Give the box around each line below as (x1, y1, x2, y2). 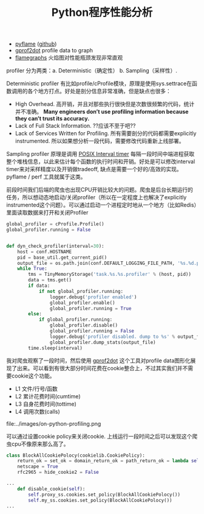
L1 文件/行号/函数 (15, 385, 58, 392)
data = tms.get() (28, 277, 72, 283)
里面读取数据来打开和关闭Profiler (6, 209, 89, 216)
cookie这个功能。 (11, 372, 56, 379)
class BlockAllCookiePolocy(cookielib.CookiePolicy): (6, 452, 146, 459)
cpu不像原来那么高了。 (11, 440, 69, 448)
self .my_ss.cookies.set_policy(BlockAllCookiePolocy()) (28, 497, 172, 503)
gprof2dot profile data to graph (15, 47, 93, 54)
